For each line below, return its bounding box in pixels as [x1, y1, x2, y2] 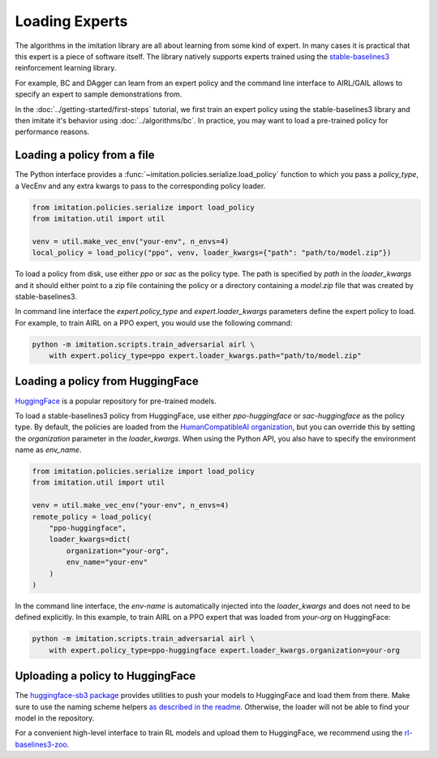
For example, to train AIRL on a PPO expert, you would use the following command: [15, 317, 293, 328]
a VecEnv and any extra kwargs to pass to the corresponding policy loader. [15, 181, 266, 191]
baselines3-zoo [15, 739, 68, 749]
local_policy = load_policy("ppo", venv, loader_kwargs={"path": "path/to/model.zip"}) [32, 248, 392, 257]
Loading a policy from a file [15, 149, 155, 162]
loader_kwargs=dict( [49, 535, 131, 544]
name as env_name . [15, 445, 82, 454]
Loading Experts [15, 12, 128, 30]
